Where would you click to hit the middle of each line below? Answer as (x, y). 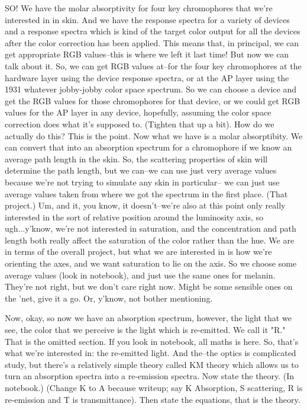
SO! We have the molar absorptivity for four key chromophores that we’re (139, 8)
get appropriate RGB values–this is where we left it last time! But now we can (147, 54)
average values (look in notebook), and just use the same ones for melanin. (140, 275)
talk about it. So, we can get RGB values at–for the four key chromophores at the (153, 65)
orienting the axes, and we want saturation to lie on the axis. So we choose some (151, 263)
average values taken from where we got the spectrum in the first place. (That (146, 193)
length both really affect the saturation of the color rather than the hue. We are (150, 240)
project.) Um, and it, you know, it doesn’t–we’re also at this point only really (145, 205)
